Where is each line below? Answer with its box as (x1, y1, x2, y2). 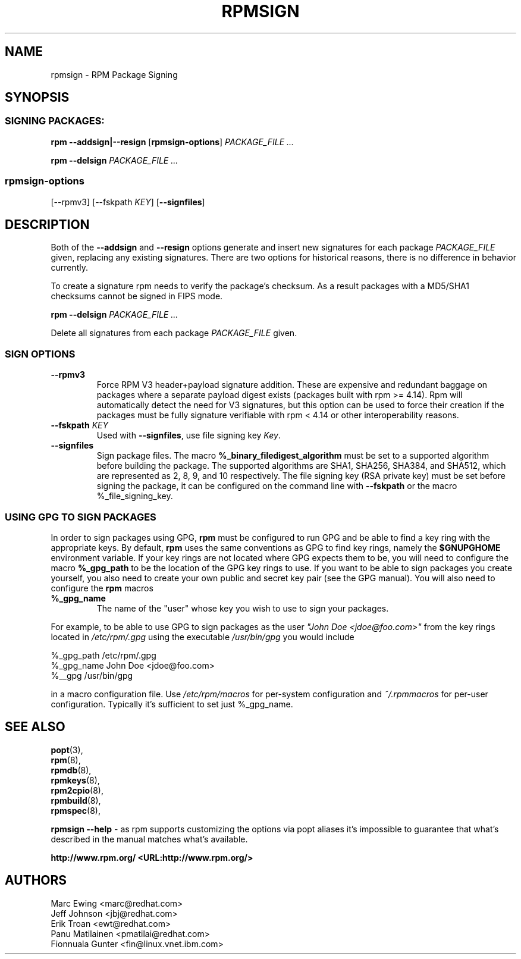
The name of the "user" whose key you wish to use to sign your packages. (96, 603, 389, 613)
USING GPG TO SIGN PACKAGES (5, 510, 156, 523)
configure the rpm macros (51, 582, 153, 593)
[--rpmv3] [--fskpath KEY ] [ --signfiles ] (51, 196, 205, 207)
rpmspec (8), (51, 805, 101, 816)
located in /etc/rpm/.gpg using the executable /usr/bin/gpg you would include (51, 631, 354, 642)
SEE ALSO (5, 719, 65, 735)
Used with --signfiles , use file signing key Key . (96, 430, 281, 441)
